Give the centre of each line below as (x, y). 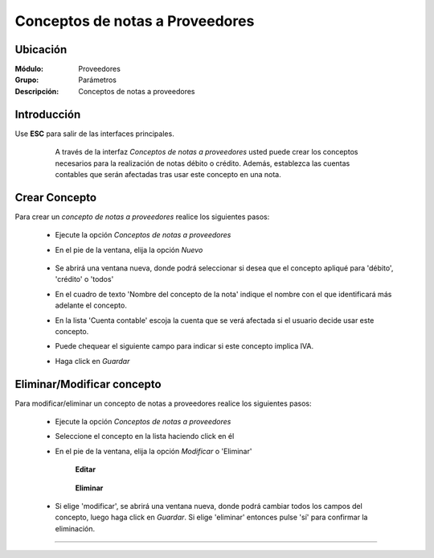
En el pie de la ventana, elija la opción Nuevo (129, 250)
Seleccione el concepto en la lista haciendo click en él (145, 436)
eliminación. (75, 528)
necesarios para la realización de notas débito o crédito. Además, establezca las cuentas (203, 163)
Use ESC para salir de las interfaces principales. (94, 134)
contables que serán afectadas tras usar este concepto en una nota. (168, 174)
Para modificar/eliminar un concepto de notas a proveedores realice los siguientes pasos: (163, 403)
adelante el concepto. (91, 305)
